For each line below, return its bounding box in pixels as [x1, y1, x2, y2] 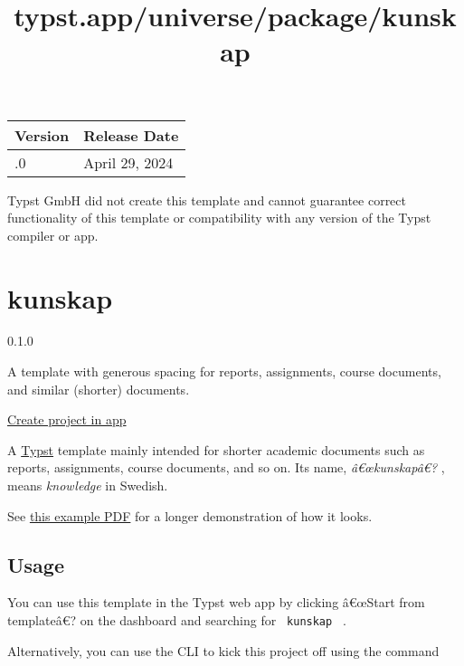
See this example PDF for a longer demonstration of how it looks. [7, 506, 373, 525]
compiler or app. [7, 225, 99, 244]
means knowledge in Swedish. [7, 476, 168, 495]
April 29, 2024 [83, 151, 174, 173]
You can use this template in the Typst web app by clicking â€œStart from [7, 593, 425, 612]
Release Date [83, 124, 179, 146]
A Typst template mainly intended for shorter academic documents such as [7, 440, 425, 459]
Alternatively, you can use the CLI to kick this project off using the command [7, 641, 440, 660]
